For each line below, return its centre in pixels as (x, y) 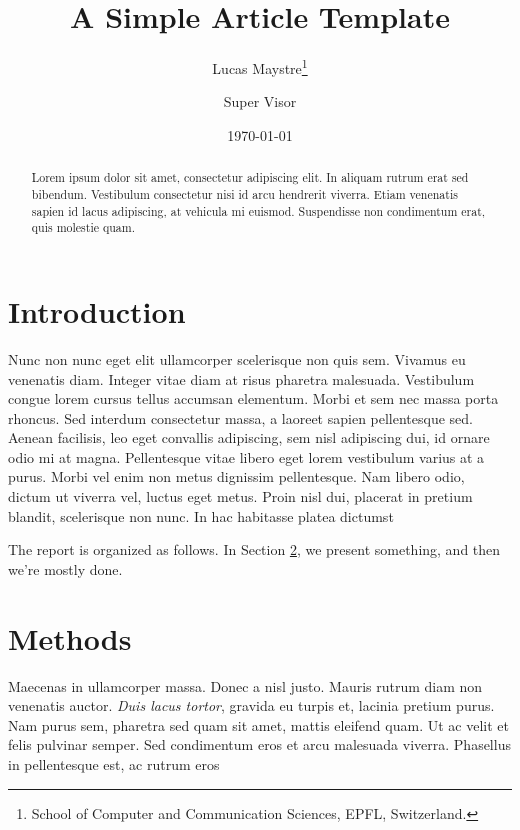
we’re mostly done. (65, 568)
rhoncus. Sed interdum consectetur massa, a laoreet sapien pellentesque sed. (241, 417)
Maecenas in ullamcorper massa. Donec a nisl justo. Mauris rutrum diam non (245, 685)
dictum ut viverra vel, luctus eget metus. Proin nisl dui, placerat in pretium (240, 496)
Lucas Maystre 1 (260, 66)
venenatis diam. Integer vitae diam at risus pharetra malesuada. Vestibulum (241, 378)
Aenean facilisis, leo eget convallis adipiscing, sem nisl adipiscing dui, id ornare (249, 437)
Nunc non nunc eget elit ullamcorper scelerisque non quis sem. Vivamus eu (237, 358)
